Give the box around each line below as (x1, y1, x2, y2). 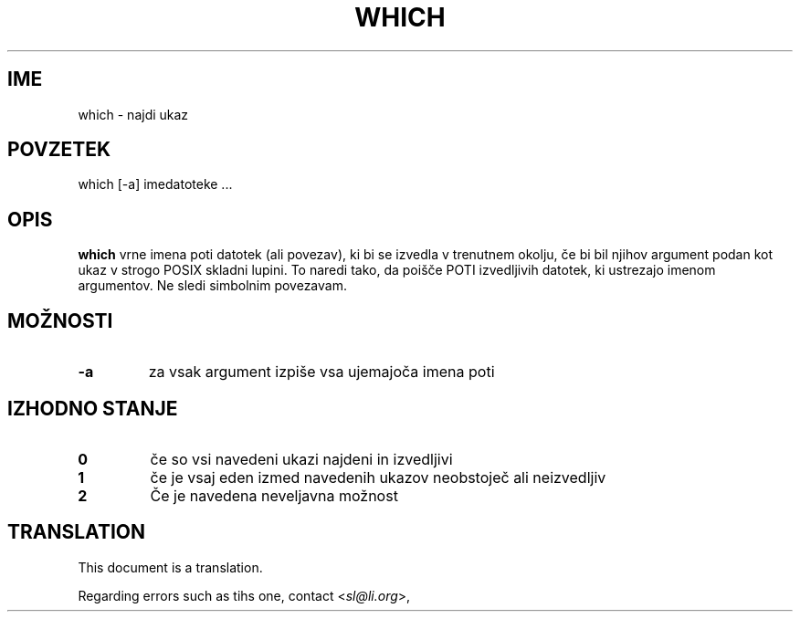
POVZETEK (7, 138, 111, 162)
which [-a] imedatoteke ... (78, 176, 233, 193)
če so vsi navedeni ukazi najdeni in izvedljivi (150, 449, 453, 468)
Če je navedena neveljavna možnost (150, 486, 398, 505)
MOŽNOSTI (7, 309, 113, 332)
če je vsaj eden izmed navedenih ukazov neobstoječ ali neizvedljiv (150, 467, 606, 487)
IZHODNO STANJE (7, 396, 178, 420)
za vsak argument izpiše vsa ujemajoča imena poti (148, 362, 495, 382)
